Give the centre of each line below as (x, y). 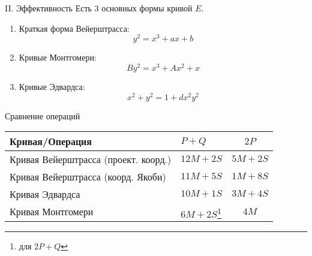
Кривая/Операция (51, 141)
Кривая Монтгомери (52, 212)
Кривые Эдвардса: (52, 86)
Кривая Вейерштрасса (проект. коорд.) (91, 159)
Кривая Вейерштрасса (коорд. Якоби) (88, 177)
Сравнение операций (43, 115)
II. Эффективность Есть (48, 8)
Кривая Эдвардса (45, 194)
